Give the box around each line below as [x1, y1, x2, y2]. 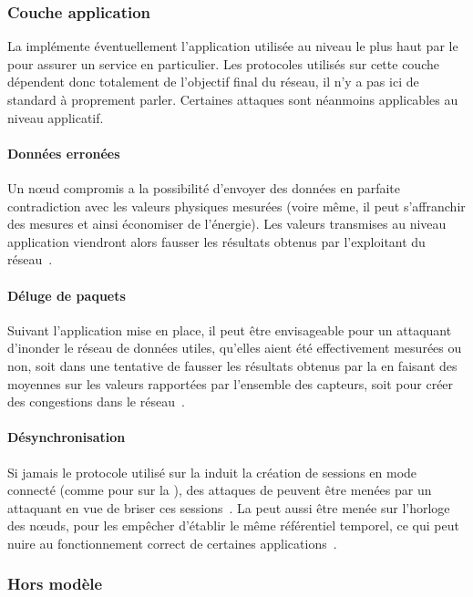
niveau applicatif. [7, 108, 104, 127]
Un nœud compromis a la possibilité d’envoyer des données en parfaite [7, 178, 401, 197]
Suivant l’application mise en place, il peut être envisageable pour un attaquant [7, 320, 452, 339]
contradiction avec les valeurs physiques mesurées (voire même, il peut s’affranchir [7, 196, 466, 215]
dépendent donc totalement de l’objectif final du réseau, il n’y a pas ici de [7, 72, 419, 91]
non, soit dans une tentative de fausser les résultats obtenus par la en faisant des [7, 355, 458, 375]
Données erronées [7, 143, 120, 162]
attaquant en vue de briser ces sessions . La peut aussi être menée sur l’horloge [7, 498, 450, 517]
